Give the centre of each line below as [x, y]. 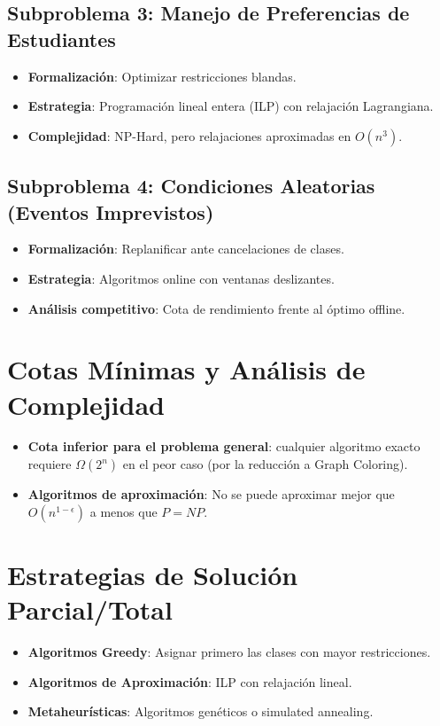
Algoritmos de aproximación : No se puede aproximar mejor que [211, 494]
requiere [50, 464]
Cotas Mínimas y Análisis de [186, 369]
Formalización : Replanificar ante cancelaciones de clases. [186, 249]
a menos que [124, 511]
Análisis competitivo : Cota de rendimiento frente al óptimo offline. [216, 308]
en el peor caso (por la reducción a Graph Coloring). [265, 464]
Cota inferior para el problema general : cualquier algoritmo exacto [224, 446]
